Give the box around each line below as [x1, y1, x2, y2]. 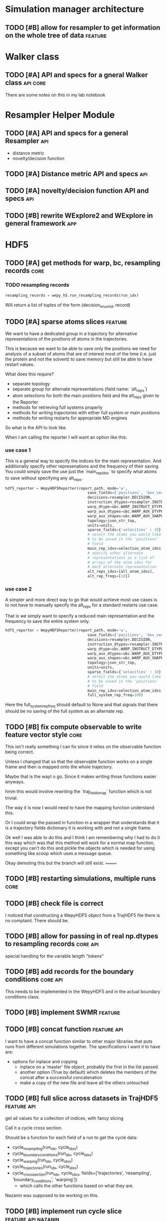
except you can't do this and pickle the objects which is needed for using [5, 845, 155, 851]
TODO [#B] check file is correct [5, 899, 103, 907]
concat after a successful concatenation [19, 1074, 103, 1080]
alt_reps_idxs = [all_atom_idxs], [87, 569, 155, 574]
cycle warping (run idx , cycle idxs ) [12, 1157, 73, 1164]
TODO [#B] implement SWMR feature [5, 1008, 120, 1016]
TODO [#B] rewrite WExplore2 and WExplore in [5, 211, 153, 220]
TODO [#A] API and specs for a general [5, 129, 128, 137]
